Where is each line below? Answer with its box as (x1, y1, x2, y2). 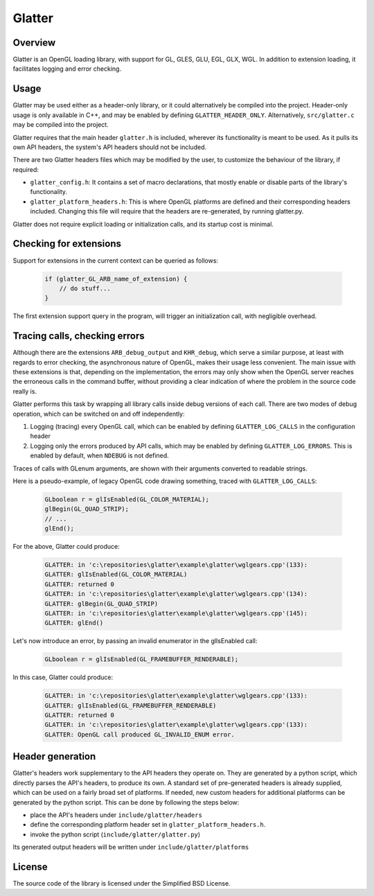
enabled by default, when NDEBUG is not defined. (30, 451, 169, 460)
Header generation (12, 750, 96, 762)
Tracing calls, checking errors (12, 330, 145, 342)
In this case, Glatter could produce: (12, 673, 114, 682)
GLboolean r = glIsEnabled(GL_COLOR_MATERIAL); (44, 495, 209, 503)
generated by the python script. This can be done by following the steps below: (12, 798, 240, 807)
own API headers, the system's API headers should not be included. (12, 143, 207, 151)
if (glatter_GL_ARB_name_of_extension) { (44, 274, 188, 283)
